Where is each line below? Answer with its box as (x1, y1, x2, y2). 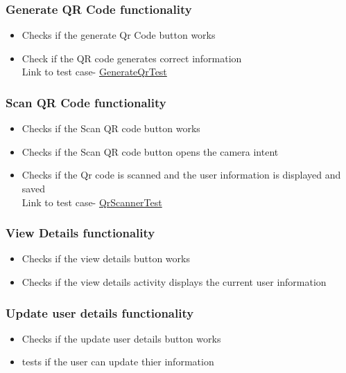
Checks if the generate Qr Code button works (21, 28, 216, 42)
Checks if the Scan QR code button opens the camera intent (21, 144, 279, 158)
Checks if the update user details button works (21, 331, 221, 345)
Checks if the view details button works (21, 251, 190, 266)
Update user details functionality (6, 304, 194, 321)
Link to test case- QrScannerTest (21, 194, 162, 209)
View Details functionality (6, 224, 155, 242)
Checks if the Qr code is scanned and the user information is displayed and (21, 167, 341, 182)
